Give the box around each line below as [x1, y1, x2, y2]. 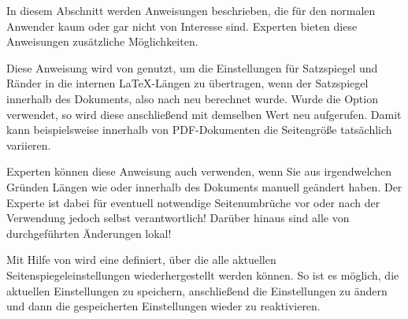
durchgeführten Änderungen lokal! [6, 224, 172, 241]
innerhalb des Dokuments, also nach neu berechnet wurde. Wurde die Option [6, 90, 378, 106]
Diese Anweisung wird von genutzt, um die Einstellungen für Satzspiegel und [6, 59, 378, 76]
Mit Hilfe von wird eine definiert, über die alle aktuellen [6, 251, 276, 268]
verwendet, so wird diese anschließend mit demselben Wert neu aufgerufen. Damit [6, 106, 402, 122]
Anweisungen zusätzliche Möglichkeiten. [6, 33, 198, 50]
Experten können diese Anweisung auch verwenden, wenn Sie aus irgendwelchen [6, 163, 391, 180]
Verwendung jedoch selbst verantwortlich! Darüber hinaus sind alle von [6, 210, 350, 226]
